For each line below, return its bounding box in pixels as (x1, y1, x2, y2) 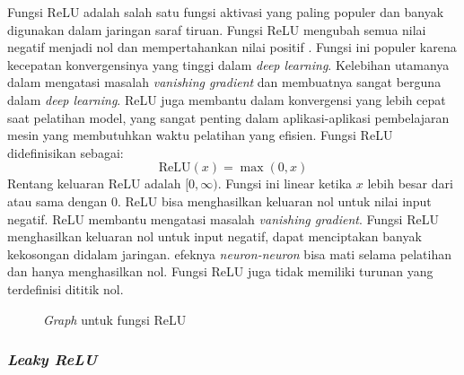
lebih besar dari (367, 174, 453, 193)
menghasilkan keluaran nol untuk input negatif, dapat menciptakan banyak (7, 227, 422, 246)
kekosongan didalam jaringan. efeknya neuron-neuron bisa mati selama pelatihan (7, 244, 452, 263)
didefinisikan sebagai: (7, 143, 124, 161)
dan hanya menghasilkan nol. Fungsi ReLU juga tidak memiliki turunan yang (7, 262, 433, 281)
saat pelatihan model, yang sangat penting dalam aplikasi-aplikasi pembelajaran (7, 108, 450, 126)
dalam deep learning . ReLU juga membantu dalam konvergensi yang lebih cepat (7, 90, 446, 109)
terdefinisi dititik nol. (7, 279, 124, 298)
